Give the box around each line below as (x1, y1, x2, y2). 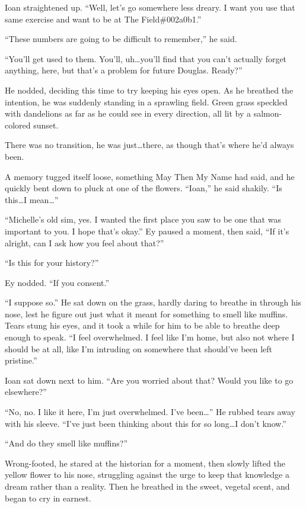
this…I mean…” (5, 193, 59, 205)
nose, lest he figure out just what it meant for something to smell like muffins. (5, 307, 288, 320)
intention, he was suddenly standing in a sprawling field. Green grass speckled (5, 95, 288, 108)
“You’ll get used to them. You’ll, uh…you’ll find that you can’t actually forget (5, 52, 287, 65)
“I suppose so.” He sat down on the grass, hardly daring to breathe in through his (5, 296, 302, 308)
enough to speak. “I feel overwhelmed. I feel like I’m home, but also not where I (5, 331, 295, 343)
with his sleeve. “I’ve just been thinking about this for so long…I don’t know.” (5, 417, 286, 429)
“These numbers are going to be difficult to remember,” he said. (5, 33, 237, 45)
